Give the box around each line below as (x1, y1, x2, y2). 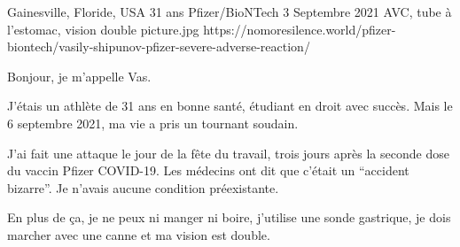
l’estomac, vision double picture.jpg (7, 19, 199, 38)
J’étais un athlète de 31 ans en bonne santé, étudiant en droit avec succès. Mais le (7, 96, 453, 115)
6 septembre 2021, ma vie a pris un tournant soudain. (7, 113, 299, 132)
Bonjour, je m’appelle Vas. (7, 66, 152, 85)
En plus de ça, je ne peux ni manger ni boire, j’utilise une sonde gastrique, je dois (7, 208, 451, 227)
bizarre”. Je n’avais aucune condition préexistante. (7, 178, 279, 197)
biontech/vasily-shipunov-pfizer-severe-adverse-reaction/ (7, 37, 310, 56)
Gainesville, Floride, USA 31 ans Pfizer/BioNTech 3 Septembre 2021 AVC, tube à (7, 3, 452, 20)
